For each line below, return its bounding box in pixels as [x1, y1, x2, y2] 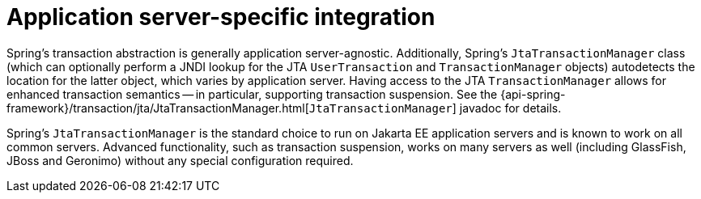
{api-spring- [500, 87, 566, 101]
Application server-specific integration [6, 3, 435, 31]
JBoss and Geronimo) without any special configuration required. [6, 153, 354, 167]
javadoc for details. [459, 100, 562, 115]
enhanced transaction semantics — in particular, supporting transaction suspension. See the [6, 87, 498, 101]
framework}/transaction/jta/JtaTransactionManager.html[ [6, 100, 309, 115]
